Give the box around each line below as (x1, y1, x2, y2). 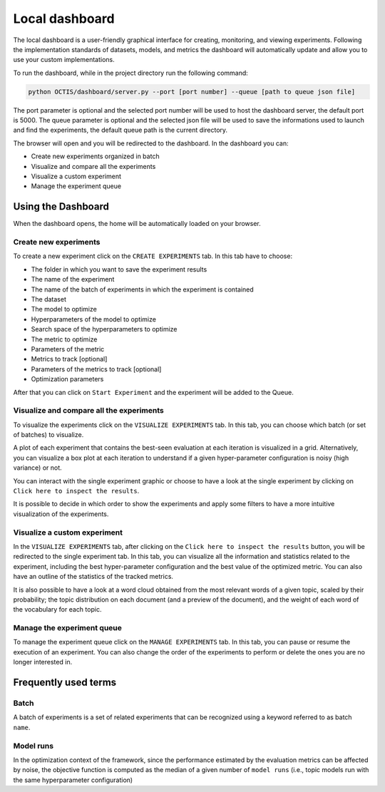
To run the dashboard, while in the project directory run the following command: (13, 68, 249, 77)
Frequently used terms (13, 677, 117, 689)
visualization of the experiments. (13, 510, 109, 518)
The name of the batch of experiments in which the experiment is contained (31, 285, 255, 294)
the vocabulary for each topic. (13, 605, 102, 614)
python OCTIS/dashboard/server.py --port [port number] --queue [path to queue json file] (28, 88, 356, 96)
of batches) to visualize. (13, 431, 84, 439)
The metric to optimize (31, 335, 98, 344)
